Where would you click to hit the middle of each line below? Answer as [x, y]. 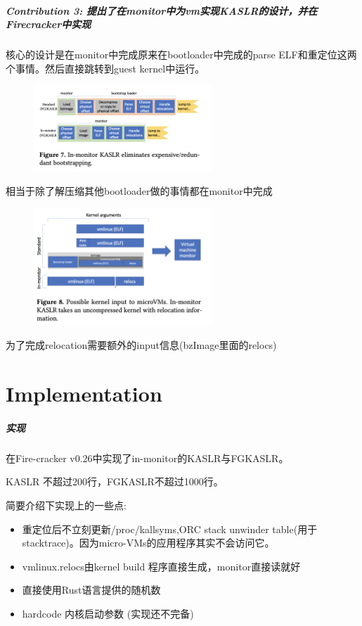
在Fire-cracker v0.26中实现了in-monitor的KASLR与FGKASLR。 [147, 458]
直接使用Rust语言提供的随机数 [91, 590]
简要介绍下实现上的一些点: [66, 505]
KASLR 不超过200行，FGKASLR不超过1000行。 [115, 481]
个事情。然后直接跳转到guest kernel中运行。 [105, 68]
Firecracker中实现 [49, 24]
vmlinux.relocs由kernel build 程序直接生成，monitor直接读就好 [161, 566]
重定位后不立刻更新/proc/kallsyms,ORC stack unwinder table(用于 [170, 529]
